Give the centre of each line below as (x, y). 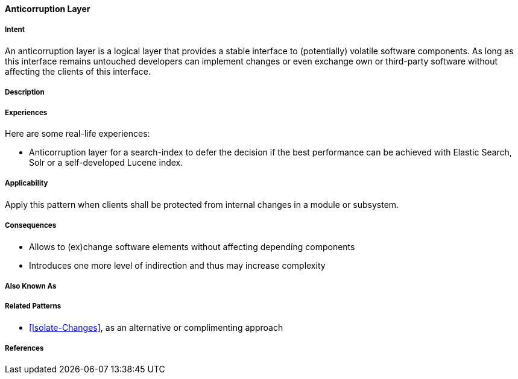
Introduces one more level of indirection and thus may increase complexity (177, 265)
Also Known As (31, 286)
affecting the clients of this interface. (78, 71)
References (24, 349)
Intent (15, 30)
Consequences (31, 226)
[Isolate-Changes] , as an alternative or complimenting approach (156, 327)
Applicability (27, 183)
